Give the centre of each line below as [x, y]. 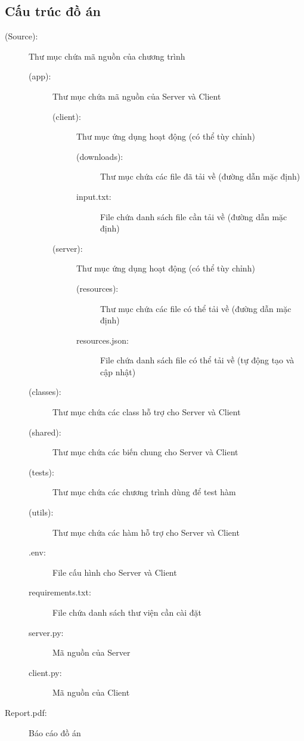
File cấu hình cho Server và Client [115, 572]
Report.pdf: [26, 712]
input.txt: [94, 196]
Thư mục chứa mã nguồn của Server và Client [137, 96]
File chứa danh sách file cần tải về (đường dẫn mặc [194, 216]
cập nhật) [118, 371]
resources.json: [103, 340]
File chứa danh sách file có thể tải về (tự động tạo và [197, 360]
